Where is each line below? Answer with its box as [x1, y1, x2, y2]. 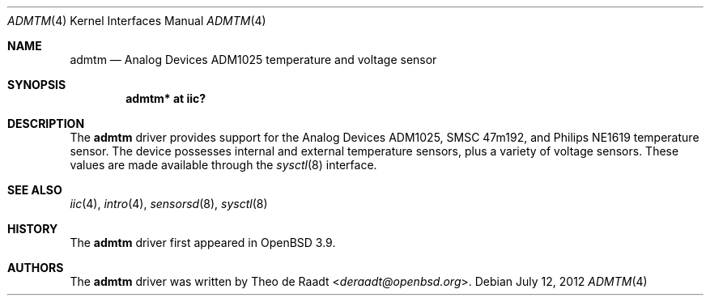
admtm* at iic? [125, 91, 206, 105]
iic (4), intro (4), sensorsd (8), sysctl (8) [70, 197, 268, 211]
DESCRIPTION [7, 117, 85, 130]
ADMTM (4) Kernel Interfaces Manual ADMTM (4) [7, 14, 266, 28]
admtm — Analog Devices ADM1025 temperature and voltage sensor [70, 53, 437, 66]
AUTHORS [7, 261, 64, 274]
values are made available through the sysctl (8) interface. [70, 158, 377, 172]
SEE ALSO [7, 183, 62, 197]
